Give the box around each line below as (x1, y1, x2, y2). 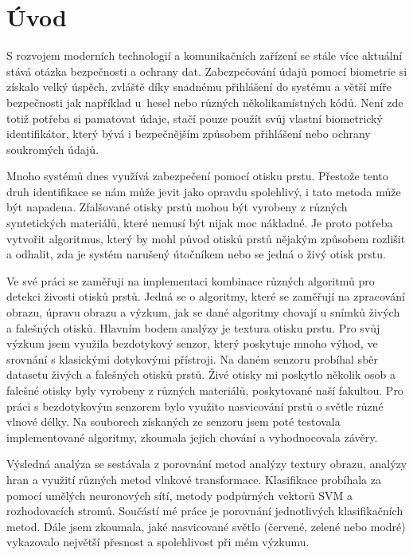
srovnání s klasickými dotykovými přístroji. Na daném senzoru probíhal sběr (6, 350, 379, 367)
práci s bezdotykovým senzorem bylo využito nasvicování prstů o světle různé (6, 397, 384, 414)
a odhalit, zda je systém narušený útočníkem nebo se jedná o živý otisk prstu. (6, 246, 386, 262)
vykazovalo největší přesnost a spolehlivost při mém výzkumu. (6, 533, 310, 550)
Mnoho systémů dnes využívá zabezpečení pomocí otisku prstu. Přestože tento (6, 167, 388, 184)
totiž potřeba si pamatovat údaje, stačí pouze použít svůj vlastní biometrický (6, 109, 383, 126)
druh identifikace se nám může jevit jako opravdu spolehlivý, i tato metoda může (6, 183, 401, 199)
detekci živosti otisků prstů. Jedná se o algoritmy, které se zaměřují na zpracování (6, 288, 405, 305)
